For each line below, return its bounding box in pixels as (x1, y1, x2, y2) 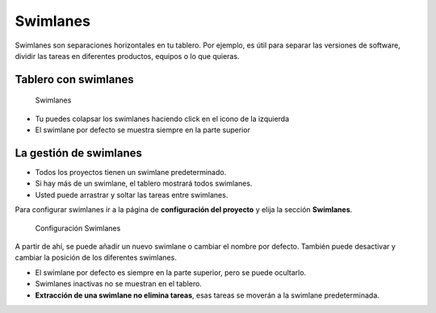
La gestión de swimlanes (15, 146, 143, 160)
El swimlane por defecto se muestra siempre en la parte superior (35, 125, 250, 135)
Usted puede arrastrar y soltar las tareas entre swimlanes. (35, 190, 228, 199)
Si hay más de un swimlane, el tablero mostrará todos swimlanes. (35, 178, 253, 189)
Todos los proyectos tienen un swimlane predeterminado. (35, 168, 227, 177)
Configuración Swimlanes (35, 223, 121, 233)
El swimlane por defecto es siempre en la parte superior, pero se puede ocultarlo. (35, 267, 307, 278)
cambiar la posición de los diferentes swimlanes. (15, 252, 177, 262)
